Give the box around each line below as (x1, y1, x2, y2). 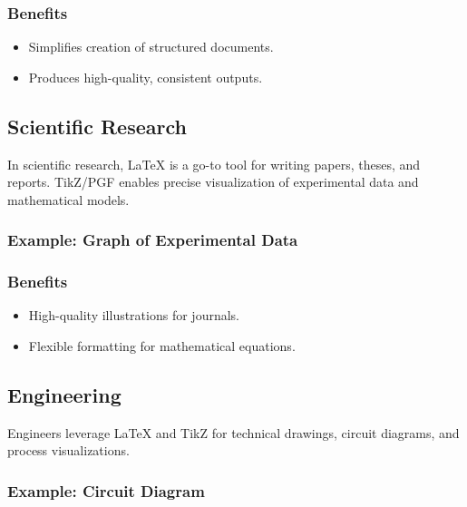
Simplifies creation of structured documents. (28, 37, 274, 56)
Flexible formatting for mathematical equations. (28, 336, 296, 356)
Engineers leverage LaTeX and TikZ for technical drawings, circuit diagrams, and (7, 423, 460, 442)
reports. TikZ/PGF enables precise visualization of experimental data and (7, 172, 419, 191)
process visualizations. (7, 441, 130, 460)
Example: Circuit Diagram (7, 479, 205, 502)
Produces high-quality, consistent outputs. (28, 67, 263, 86)
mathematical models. (7, 190, 130, 209)
